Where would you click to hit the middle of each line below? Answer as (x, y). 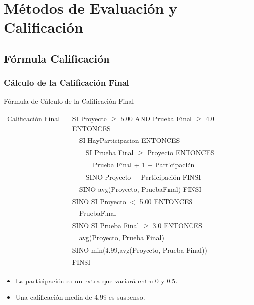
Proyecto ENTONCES (181, 152)
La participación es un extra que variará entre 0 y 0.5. (96, 280)
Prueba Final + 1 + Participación (144, 165)
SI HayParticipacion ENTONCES (129, 140)
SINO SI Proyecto (99, 201)
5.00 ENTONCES (166, 201)
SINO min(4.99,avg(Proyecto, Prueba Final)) (139, 249)
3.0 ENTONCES (177, 225)
